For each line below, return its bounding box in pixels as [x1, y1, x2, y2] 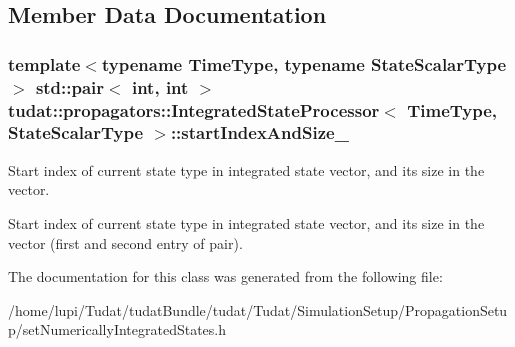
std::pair [35, 74, 105, 99]
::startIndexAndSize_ [170, 120, 349, 145]
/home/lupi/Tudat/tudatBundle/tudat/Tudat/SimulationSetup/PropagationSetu [8, 299, 508, 320]
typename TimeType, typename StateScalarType [101, 51, 507, 76]
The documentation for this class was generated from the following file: [8, 266, 443, 287]
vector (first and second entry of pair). [8, 232, 243, 253]
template [8, 51, 81, 76]
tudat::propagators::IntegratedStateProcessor [8, 97, 380, 122]
